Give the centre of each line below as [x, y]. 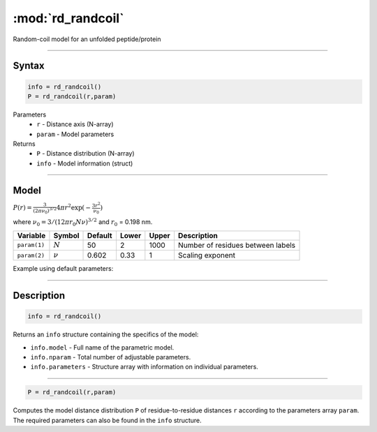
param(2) [31, 255]
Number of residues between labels [237, 245]
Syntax [29, 66]
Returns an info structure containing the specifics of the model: [106, 334]
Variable [31, 235]
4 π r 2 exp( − [74, 207]
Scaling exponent [207, 255]
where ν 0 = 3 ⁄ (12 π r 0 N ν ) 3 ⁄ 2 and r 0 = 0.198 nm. [83, 222]
